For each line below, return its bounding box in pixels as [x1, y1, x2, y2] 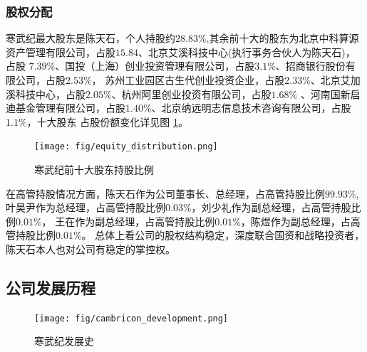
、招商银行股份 [275, 58, 346, 73]
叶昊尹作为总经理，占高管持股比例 [6, 200, 165, 215]
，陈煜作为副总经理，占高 [240, 213, 361, 228]
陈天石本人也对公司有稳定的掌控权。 [6, 242, 175, 256]
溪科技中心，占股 [6, 86, 86, 101]
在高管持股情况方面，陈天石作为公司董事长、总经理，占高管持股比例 [6, 186, 325, 201]
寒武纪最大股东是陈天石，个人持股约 [6, 31, 175, 46]
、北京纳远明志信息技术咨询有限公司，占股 [151, 100, 351, 115]
